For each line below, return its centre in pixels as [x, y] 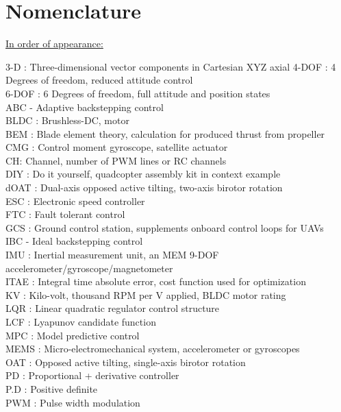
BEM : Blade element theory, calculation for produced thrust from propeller [165, 133]
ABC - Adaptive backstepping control [85, 107]
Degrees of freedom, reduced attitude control [99, 80]
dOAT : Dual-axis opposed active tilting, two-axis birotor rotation [144, 187]
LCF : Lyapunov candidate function [81, 322]
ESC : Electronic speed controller [75, 201]
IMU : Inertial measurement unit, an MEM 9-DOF [112, 255]
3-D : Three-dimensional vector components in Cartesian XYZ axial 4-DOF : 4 [171, 66]
